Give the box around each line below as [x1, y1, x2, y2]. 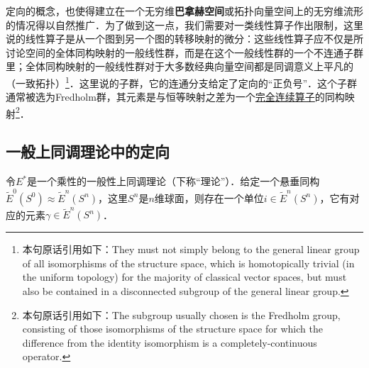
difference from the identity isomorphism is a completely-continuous [22, 335, 317, 350]
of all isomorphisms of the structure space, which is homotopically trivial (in [22, 255, 355, 270]
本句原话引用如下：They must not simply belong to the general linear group [22, 242, 360, 257]
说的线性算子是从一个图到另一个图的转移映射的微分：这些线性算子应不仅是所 [6, 31, 363, 46]
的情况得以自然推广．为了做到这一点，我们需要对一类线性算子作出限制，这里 [6, 17, 363, 32]
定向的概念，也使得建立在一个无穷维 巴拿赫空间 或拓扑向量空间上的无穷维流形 [6, 4, 363, 18]
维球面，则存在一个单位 [154, 190, 264, 205]
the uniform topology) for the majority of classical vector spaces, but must [22, 269, 347, 284]
